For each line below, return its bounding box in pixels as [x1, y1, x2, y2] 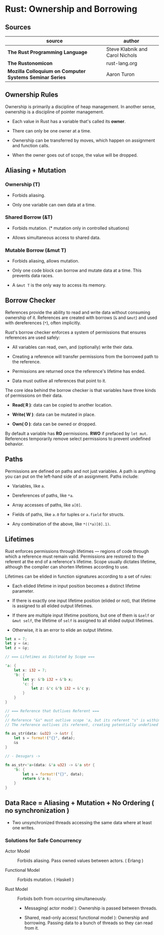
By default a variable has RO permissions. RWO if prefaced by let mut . [5, 430, 148, 436]
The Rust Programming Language [7, 49, 88, 55]
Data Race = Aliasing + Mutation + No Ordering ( [5, 799, 155, 807]
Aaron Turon [106, 71, 135, 78]
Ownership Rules [5, 91, 59, 99]
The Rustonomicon [7, 60, 53, 67]
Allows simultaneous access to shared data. [12, 234, 101, 240]
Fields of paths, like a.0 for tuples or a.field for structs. [12, 511, 125, 517]
